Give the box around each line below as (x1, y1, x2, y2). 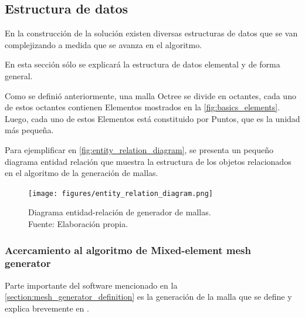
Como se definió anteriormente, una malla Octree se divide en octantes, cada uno (5, 89, 296, 102)
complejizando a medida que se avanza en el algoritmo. (5, 38, 202, 50)
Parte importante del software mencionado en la (5, 279, 178, 291)
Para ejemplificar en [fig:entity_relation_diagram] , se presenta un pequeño (5, 143, 273, 155)
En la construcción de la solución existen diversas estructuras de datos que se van (5, 27, 298, 39)
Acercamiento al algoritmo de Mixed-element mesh (5, 242, 251, 257)
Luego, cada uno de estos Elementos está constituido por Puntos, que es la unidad (5, 112, 300, 124)
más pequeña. (5, 124, 54, 136)
